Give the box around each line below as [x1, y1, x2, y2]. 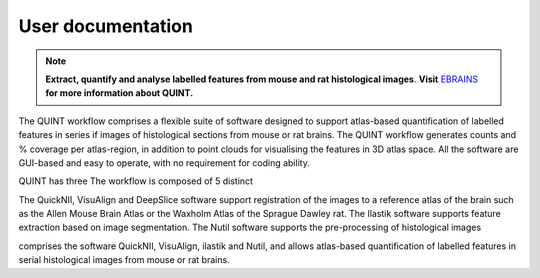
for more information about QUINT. [45, 87, 194, 99]
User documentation [18, 15, 194, 37]
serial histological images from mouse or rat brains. [18, 254, 230, 266]
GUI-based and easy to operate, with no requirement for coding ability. [18, 156, 310, 169]
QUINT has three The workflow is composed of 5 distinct [18, 175, 254, 187]
